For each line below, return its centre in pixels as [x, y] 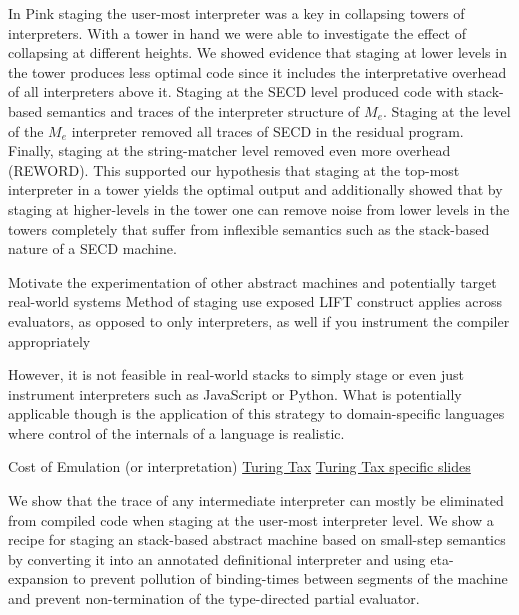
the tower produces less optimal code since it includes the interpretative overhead [257, 71]
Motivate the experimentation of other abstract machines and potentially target [252, 281]
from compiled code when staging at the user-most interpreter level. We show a [251, 519]
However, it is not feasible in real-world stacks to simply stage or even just [236, 374]
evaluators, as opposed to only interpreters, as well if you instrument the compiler [259, 320]
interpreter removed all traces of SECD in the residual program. [267, 130]
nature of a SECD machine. [92, 248]
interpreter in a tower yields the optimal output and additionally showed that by [255, 189]
